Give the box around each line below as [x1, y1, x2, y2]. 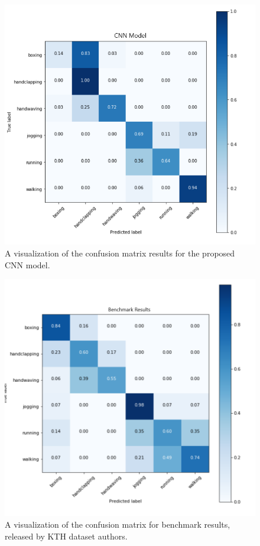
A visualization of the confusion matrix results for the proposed [5, 246, 235, 259]
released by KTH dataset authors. [5, 529, 128, 542]
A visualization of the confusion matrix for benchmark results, [5, 518, 230, 531]
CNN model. [5, 258, 50, 271]
